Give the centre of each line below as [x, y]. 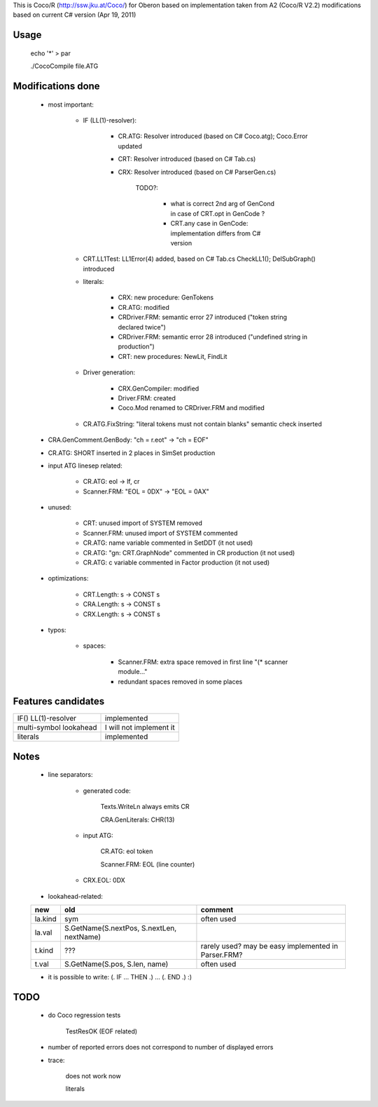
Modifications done [57, 86]
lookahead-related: [75, 896]
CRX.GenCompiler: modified [159, 388]
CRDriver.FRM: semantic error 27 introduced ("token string [202, 317]
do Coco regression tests [84, 1015]
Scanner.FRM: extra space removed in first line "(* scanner [203, 662]
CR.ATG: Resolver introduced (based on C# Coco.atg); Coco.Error [213, 136]
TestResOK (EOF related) [101, 1031]
